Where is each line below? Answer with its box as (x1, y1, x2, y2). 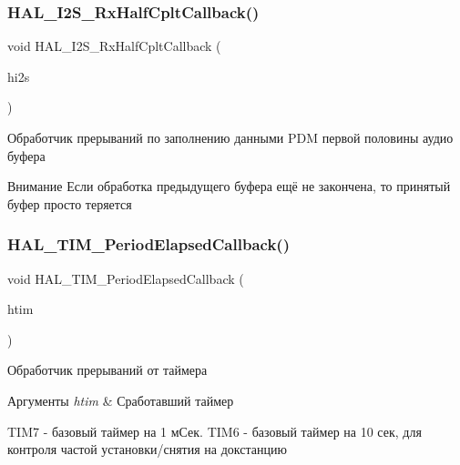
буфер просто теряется (7, 194, 132, 213)
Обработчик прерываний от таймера (7, 360, 208, 379)
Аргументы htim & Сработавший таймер (7, 390, 234, 409)
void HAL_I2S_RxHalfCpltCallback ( (7, 36, 221, 56)
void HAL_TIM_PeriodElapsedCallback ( (7, 268, 244, 288)
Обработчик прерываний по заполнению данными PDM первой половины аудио (7, 128, 454, 147)
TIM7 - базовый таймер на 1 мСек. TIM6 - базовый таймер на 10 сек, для (7, 421, 422, 440)
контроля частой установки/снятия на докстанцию (7, 440, 287, 459)
